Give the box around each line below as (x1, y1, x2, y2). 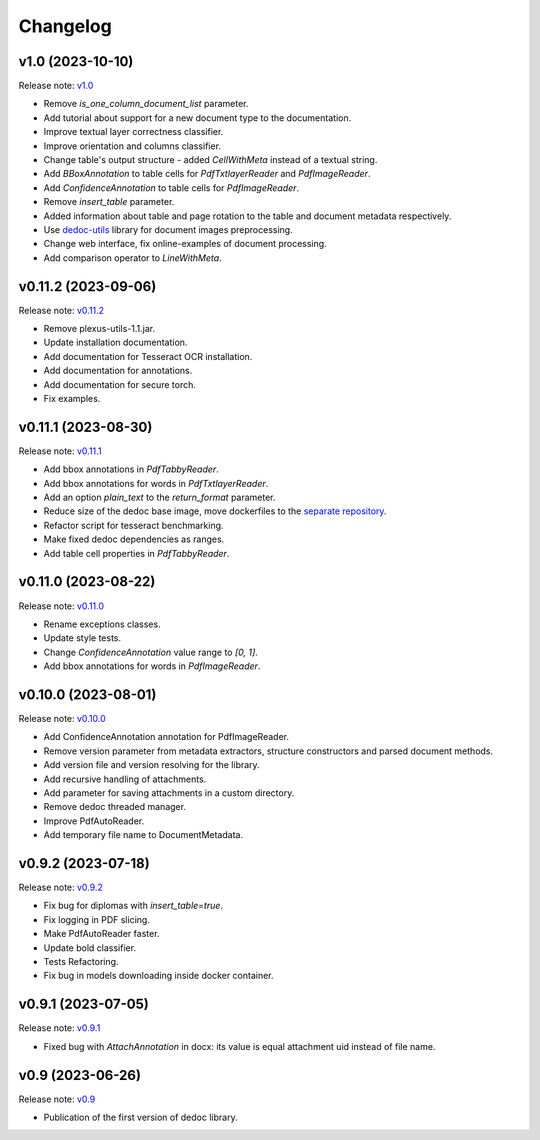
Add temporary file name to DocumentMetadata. (43, 829, 244, 841)
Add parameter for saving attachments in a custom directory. (43, 786, 295, 799)
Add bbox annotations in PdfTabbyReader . (43, 463, 219, 475)
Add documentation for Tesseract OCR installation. (43, 350, 253, 362)
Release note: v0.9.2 (18, 881, 104, 894)
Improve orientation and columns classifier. (43, 140, 222, 152)
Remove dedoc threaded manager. (43, 801, 187, 813)
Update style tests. (43, 632, 122, 644)
